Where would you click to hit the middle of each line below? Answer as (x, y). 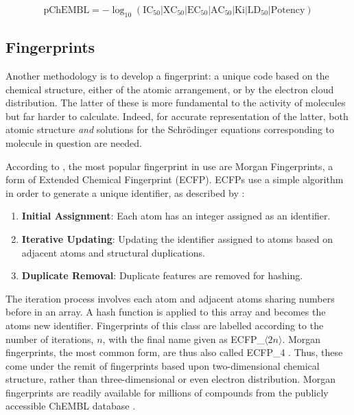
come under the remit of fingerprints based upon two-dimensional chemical (163, 365)
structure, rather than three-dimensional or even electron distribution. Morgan (170, 379)
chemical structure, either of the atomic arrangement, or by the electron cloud (170, 89)
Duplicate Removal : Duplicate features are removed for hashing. (162, 275)
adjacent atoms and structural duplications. (113, 252)
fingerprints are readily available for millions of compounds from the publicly (167, 392)
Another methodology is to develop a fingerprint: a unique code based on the (167, 75)
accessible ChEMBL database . (71, 406)
